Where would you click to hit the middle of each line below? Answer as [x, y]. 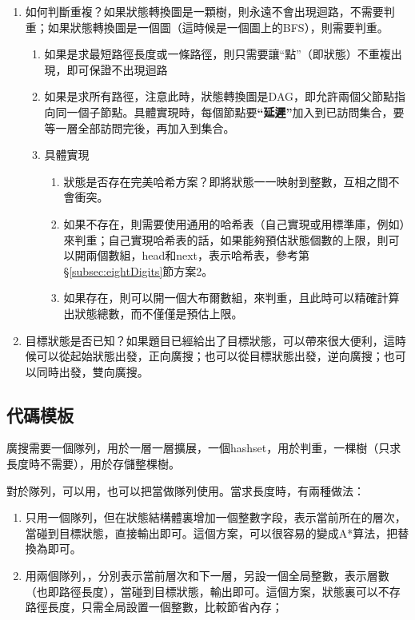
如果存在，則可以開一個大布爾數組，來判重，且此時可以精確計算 [231, 298]
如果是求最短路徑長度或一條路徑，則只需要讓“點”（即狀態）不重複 [217, 54]
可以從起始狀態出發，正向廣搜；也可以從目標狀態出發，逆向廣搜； [210, 356]
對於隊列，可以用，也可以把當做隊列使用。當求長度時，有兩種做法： [186, 490]
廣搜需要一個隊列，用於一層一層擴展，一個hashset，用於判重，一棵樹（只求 [204, 448]
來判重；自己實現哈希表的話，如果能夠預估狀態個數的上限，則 [226, 239]
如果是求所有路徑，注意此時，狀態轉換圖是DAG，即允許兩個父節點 [219, 96]
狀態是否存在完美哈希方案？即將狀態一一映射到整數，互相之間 [226, 181]
